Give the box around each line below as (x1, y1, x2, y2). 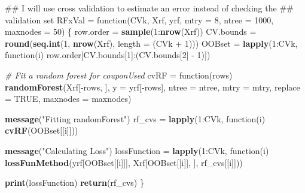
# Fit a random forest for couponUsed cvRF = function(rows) (5, 68, 233, 81)
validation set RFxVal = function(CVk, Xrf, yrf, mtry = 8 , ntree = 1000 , (5, 13, 274, 26)
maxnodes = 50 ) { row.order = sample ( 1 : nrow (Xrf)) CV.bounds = (5, 25, 257, 38)
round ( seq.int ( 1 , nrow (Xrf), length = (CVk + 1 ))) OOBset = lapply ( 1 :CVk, (5, 37, 298, 49)
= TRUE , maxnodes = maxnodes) (5, 92, 132, 105)
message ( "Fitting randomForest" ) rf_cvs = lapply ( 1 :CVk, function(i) (5, 112, 266, 125)
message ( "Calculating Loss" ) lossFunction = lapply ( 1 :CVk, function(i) (5, 144, 269, 156)
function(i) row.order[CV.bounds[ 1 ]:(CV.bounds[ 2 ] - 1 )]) (5, 49, 211, 61)
